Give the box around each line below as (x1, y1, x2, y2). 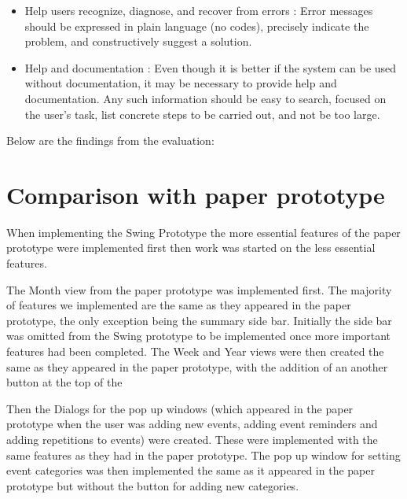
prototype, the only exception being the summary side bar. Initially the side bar (6, 312, 392, 328)
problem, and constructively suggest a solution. (24, 33, 252, 50)
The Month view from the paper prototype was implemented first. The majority (6, 281, 392, 298)
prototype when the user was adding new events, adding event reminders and (6, 416, 378, 432)
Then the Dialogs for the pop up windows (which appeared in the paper (6, 400, 354, 416)
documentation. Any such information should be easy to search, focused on (24, 90, 387, 106)
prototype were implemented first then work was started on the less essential (6, 239, 376, 256)
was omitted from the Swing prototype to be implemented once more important (6, 327, 391, 344)
